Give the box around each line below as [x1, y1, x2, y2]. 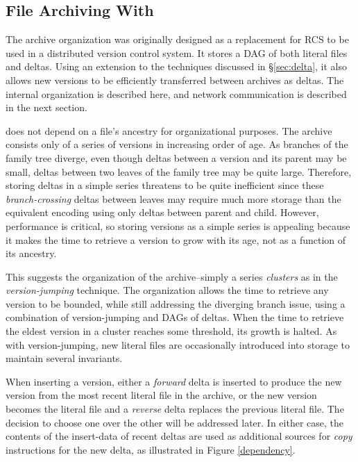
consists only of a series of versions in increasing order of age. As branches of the [6, 137, 348, 151]
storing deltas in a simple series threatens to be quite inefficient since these [6, 178, 324, 192]
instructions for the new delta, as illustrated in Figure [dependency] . [6, 442, 296, 456]
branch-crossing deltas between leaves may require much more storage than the [6, 191, 341, 206]
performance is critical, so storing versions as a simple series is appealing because [6, 218, 350, 233]
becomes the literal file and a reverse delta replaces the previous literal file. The [6, 402, 344, 416]
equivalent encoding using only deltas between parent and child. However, [6, 205, 319, 220]
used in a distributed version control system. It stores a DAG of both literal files [6, 45, 348, 60]
